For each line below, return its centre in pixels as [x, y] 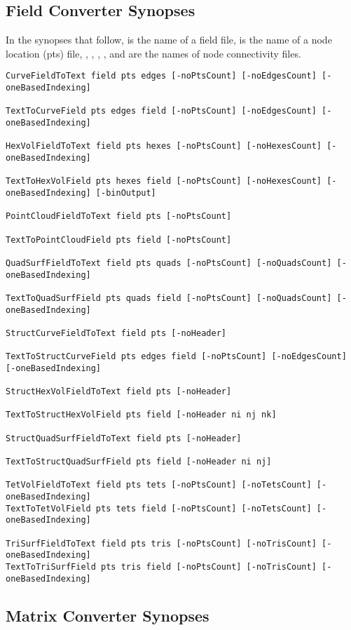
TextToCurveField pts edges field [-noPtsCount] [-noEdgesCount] [161, 111]
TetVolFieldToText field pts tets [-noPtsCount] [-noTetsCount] [159, 485]
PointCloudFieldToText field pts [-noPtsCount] [119, 216]
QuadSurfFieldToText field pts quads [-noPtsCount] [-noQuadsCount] [169, 263]
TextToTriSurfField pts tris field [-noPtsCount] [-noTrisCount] [161, 567]
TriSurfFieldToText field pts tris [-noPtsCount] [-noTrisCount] [161, 543]
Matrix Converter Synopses [108, 615]
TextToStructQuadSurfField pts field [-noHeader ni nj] [139, 462]
